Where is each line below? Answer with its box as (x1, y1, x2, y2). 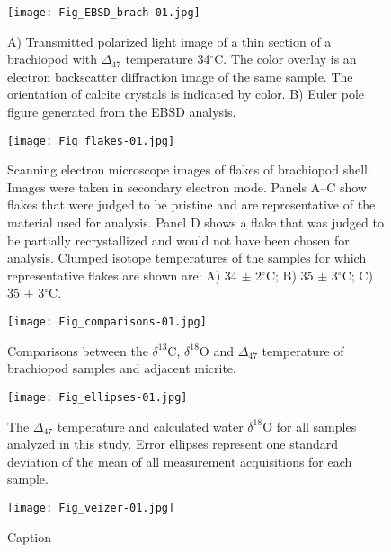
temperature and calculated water (57, 416, 244, 435)
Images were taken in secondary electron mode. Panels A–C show (7, 177, 367, 196)
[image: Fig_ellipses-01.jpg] (7, 390, 188, 404)
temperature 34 (125, 49, 210, 68)
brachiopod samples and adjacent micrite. (7, 359, 236, 378)
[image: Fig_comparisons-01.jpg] (7, 316, 207, 329)
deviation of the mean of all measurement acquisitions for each (7, 451, 352, 470)
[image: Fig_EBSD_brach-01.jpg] (7, 6, 200, 19)
